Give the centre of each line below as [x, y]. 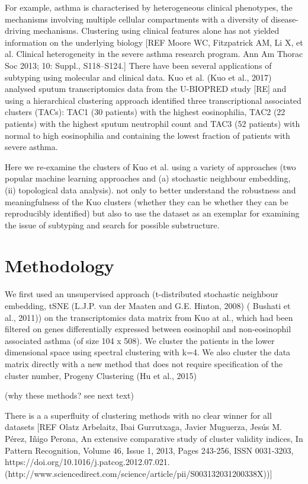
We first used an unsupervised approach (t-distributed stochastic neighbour [142, 294]
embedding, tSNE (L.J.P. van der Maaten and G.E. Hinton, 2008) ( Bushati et [148, 305]
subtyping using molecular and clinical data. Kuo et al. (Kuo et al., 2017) [138, 77]
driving [18, 31]
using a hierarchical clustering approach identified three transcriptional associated [153, 100]
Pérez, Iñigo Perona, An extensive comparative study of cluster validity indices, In [154, 438]
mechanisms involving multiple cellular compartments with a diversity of [137, 19]
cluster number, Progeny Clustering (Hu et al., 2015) [101, 375]
